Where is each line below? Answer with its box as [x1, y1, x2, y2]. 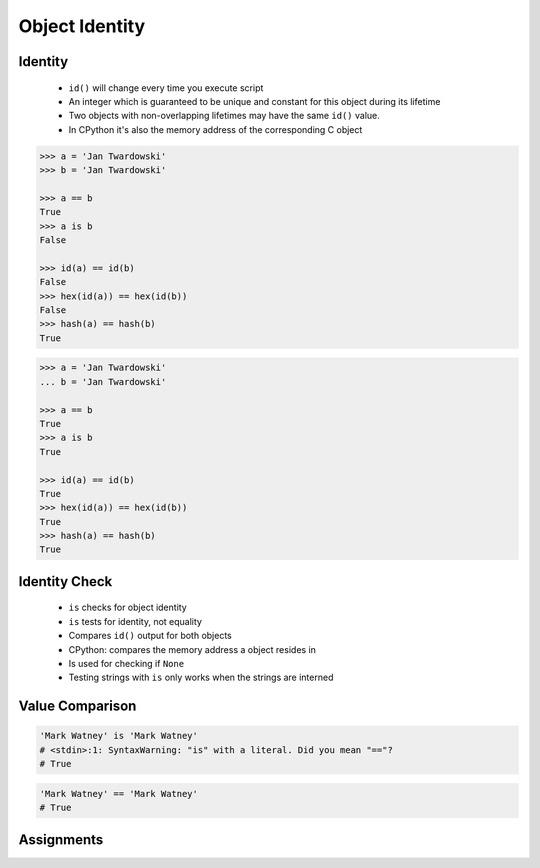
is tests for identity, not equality [68, 615, 202, 627]
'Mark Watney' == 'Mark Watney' [39, 788, 199, 799]
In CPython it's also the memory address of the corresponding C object [68, 123, 363, 135]
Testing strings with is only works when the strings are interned [68, 671, 334, 684]
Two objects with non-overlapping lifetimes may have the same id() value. [68, 110, 380, 122]
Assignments [18, 831, 104, 848]
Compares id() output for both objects [68, 630, 232, 642]
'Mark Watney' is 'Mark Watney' [39, 730, 199, 742]
